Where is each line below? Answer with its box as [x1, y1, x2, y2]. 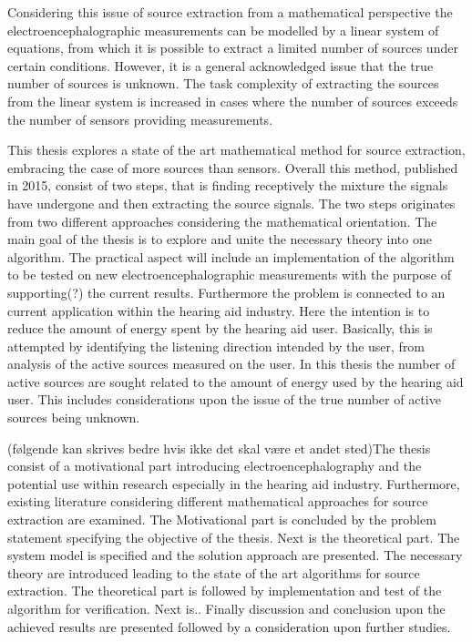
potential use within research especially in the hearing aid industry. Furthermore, [7, 474, 460, 493]
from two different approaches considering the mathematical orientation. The [7, 211, 437, 230]
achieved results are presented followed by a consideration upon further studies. [7, 617, 451, 636]
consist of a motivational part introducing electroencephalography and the [7, 456, 422, 475]
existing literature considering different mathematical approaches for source [7, 492, 428, 511]
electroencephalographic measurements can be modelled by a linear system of [7, 20, 439, 39]
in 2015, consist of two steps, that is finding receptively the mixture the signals [7, 176, 448, 195]
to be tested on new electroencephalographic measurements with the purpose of [7, 265, 451, 284]
